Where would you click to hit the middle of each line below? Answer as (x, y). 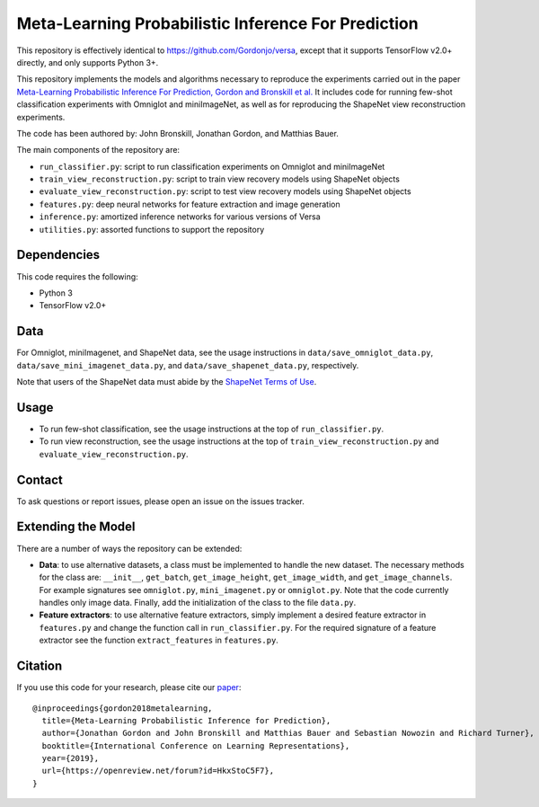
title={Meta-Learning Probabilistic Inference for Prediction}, (186, 720)
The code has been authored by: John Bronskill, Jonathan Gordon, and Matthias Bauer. (177, 133)
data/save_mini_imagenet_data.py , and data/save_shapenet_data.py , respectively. (188, 365)
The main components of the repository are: (98, 150)
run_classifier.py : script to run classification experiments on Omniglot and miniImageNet (212, 166)
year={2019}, (71, 758)
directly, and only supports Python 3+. (88, 62)
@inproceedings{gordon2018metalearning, (123, 708)
